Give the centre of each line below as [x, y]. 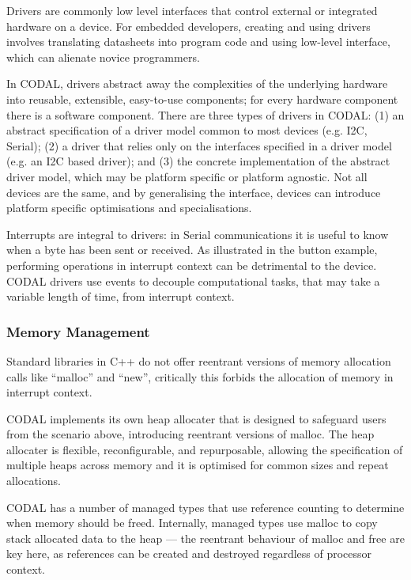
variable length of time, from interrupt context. [121, 296]
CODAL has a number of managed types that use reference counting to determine [205, 507]
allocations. [34, 481]
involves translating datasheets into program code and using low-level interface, [198, 42]
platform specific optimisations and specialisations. [129, 208]
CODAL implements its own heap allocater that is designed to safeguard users [196, 418]
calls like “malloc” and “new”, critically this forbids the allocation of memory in [200, 376]
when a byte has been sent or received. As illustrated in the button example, [192, 250]
